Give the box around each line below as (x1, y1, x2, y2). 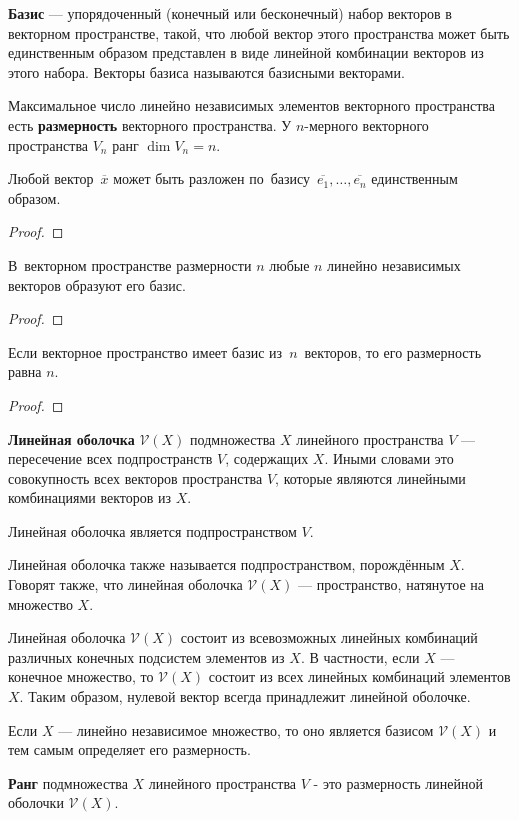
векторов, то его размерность (304, 341, 482, 362)
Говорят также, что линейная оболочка (8, 574, 243, 595)
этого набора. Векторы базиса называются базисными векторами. (8, 61, 405, 82)
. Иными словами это (324, 448, 454, 469)
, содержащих (225, 448, 309, 469)
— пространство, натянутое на (298, 574, 485, 595)
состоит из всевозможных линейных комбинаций (180, 627, 478, 648)
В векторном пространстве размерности (8, 254, 252, 275)
